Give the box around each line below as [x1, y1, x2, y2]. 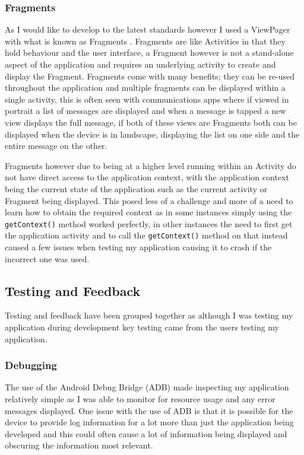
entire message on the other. [5, 139, 107, 152]
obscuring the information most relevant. [5, 439, 153, 451]
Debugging [5, 358, 57, 373]
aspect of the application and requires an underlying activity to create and [5, 58, 276, 70]
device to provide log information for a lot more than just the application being [5, 416, 294, 428]
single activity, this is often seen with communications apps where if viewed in [5, 93, 289, 105]
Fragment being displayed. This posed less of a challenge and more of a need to [5, 194, 293, 206]
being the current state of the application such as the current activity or [5, 182, 268, 195]
